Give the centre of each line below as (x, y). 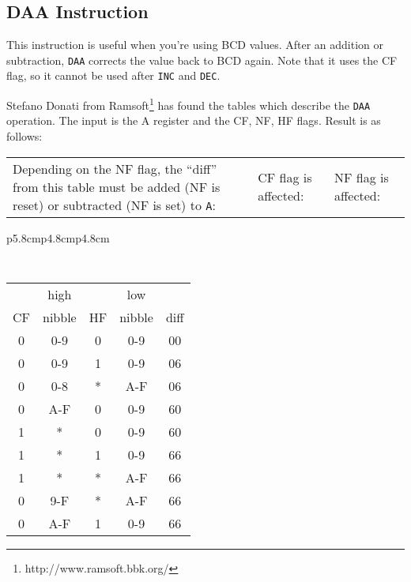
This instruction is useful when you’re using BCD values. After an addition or (195, 45)
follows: (25, 136)
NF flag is (362, 178)
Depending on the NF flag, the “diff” (115, 168)
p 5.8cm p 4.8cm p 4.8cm (58, 237)
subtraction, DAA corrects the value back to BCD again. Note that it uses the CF (202, 60)
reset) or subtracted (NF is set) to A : (114, 205)
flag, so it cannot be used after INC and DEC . (113, 75)
